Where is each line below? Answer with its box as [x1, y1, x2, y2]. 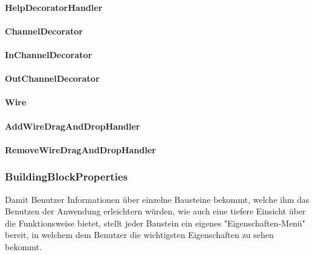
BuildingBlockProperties [5, 169, 128, 184]
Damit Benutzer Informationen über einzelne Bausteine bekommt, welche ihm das [5, 193, 310, 205]
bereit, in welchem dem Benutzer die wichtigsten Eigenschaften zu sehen [5, 228, 274, 241]
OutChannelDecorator [5, 72, 100, 85]
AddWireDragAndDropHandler [5, 119, 140, 132]
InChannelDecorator [5, 48, 92, 61]
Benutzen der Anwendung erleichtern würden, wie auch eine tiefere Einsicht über [5, 205, 306, 217]
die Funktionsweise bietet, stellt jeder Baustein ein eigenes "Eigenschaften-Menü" [5, 216, 305, 229]
